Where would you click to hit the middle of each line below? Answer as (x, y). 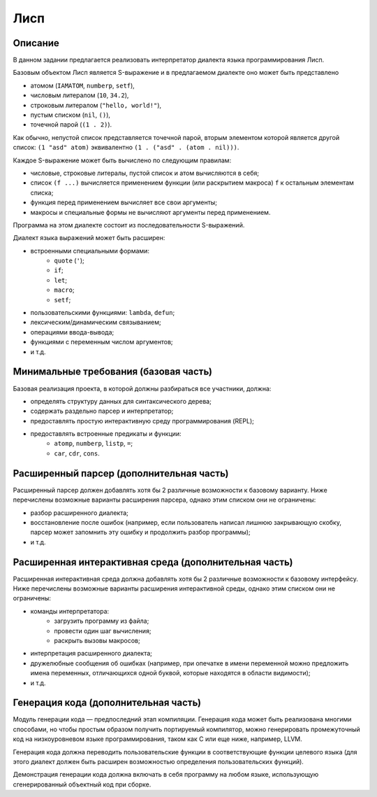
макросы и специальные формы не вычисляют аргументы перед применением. (150, 212)
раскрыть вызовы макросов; (97, 640)
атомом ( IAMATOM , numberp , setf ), (83, 85)
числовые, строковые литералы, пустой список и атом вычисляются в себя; (145, 173)
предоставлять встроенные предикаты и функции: (106, 434)
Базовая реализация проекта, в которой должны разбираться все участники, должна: (142, 388)
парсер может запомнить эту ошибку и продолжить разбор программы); (140, 532)
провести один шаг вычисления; (103, 630)
